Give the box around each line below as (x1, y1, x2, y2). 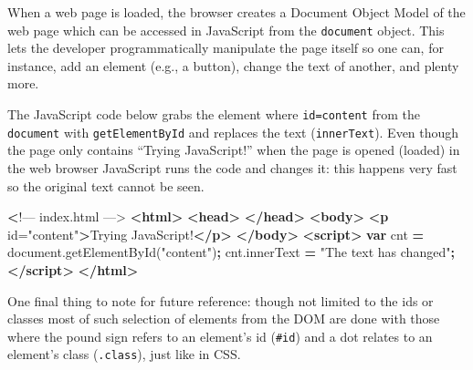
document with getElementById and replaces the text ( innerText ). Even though (7, 122, 459, 141)
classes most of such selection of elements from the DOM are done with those (7, 309, 440, 328)
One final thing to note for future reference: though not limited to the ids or (7, 291, 434, 310)
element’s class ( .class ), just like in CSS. (7, 344, 241, 364)
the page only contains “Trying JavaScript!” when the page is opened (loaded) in (7, 140, 460, 159)
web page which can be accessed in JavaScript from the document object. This (7, 20, 445, 39)
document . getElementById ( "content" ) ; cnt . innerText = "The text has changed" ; (7, 242, 455, 262)
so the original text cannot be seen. (7, 176, 205, 195)
